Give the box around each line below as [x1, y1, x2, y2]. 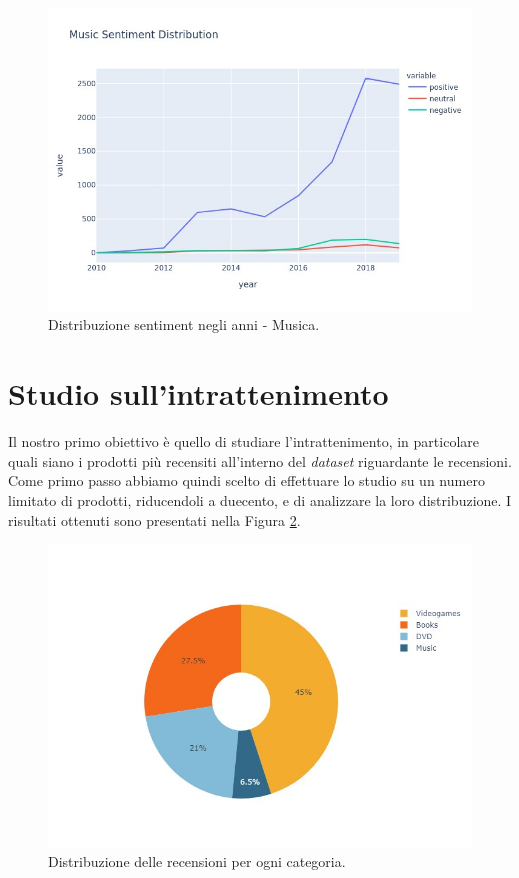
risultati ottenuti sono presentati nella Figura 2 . [8, 509, 301, 530]
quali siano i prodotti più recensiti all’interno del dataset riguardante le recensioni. [8, 450, 512, 471]
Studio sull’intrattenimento [8, 373, 389, 414]
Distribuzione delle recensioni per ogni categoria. [48, 850, 346, 871]
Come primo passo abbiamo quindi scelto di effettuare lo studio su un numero [8, 470, 485, 491]
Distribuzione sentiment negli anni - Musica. [48, 314, 320, 335]
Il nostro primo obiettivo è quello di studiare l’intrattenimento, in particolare [8, 431, 479, 452]
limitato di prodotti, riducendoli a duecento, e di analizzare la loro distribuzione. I [8, 489, 512, 510]
